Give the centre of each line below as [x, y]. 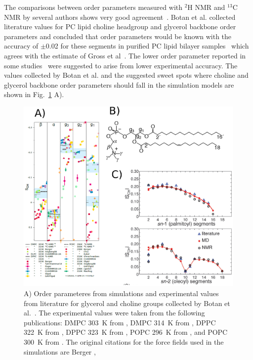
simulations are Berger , [60, 351]
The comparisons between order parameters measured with [93, 7]
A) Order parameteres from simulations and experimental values [121, 293]
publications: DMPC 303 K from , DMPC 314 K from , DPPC [120, 322]
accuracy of [21, 46]
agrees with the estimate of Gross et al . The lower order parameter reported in [125, 55]
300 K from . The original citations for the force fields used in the [124, 341]
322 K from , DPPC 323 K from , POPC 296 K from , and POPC [126, 332]
